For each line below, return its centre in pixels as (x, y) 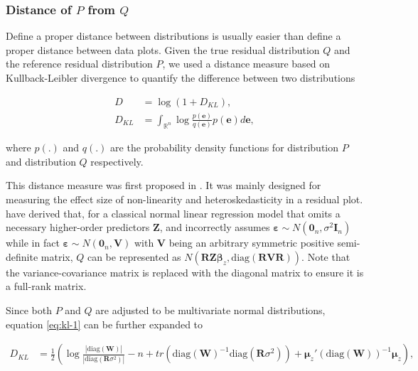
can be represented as (134, 256)
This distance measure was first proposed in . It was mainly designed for (164, 185)
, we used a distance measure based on (246, 64)
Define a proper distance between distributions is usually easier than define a (173, 36)
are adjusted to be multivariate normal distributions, (210, 310)
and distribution (41, 161)
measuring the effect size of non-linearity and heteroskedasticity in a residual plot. (184, 199)
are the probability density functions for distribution (225, 147)
